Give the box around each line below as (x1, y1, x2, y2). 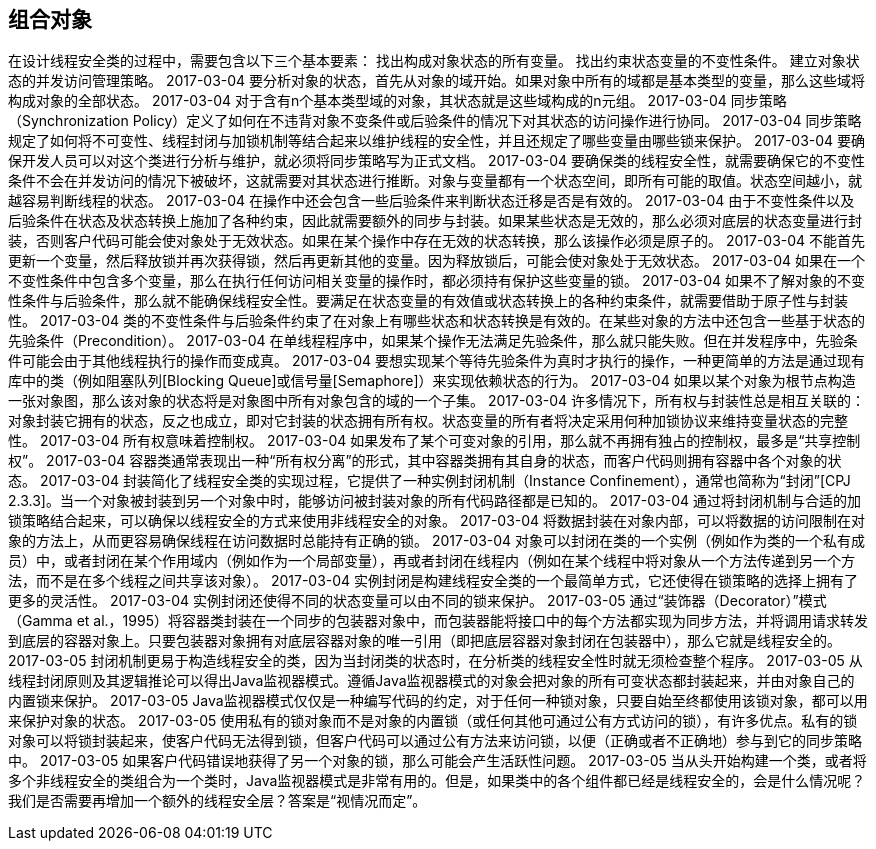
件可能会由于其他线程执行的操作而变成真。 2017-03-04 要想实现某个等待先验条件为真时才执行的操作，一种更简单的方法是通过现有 (8, 352, 866, 370)
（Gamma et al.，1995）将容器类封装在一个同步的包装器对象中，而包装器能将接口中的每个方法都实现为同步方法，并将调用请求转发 (8, 612, 868, 630)
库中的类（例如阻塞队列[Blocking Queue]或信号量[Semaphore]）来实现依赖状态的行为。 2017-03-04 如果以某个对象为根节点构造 (8, 372, 856, 390)
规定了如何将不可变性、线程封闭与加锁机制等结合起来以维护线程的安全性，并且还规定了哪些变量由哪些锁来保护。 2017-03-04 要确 (8, 132, 866, 150)
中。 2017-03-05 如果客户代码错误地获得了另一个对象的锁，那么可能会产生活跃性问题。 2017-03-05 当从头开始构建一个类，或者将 (8, 752, 867, 770)
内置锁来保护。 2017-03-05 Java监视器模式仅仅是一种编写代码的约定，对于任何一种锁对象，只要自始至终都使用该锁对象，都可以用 (8, 692, 868, 710)
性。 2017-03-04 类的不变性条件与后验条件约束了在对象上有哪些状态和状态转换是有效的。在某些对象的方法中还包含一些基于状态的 (8, 312, 866, 330)
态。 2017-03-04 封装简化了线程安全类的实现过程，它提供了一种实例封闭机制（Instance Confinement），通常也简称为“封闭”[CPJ (8, 472, 851, 490)
